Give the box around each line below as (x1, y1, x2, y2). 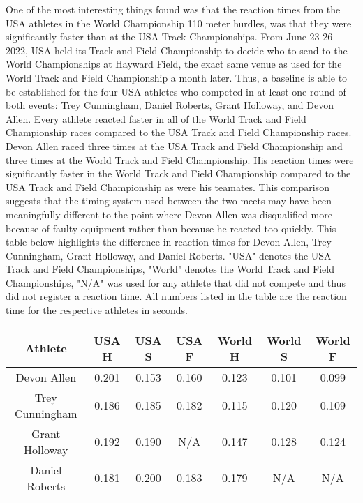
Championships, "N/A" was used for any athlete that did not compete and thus (6, 275, 346, 290)
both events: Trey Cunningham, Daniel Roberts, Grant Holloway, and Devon (6, 98, 334, 112)
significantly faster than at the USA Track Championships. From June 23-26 (6, 29, 333, 44)
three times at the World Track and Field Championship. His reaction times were (6, 152, 354, 167)
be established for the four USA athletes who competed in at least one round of (6, 84, 346, 98)
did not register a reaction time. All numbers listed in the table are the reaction (6, 289, 347, 303)
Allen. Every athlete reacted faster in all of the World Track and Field (6, 111, 306, 126)
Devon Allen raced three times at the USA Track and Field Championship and (6, 138, 343, 153)
